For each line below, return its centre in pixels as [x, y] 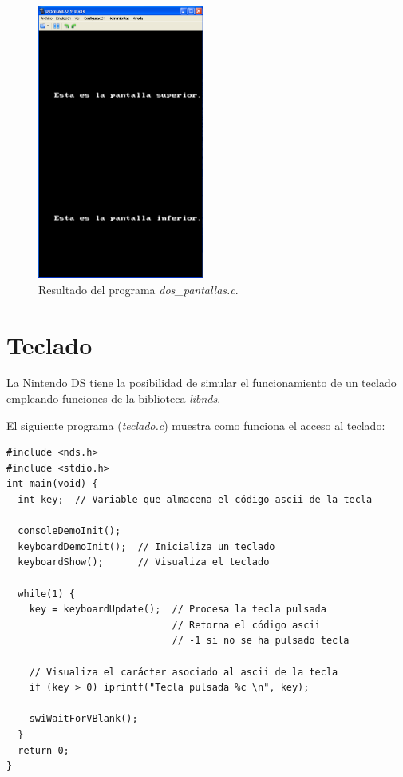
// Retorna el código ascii [246, 625]
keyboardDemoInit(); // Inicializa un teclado [146, 546]
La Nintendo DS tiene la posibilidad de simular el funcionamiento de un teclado [201, 383]
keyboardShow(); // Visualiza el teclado [144, 562]
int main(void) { [52, 484]
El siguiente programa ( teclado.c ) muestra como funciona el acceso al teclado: [196, 425]
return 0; [43, 750]
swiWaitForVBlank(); [83, 719]
